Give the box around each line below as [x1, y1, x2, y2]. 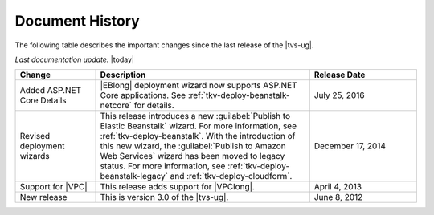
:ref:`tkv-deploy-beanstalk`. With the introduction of [100, 131, 296, 142]
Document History [14, 12, 140, 30]
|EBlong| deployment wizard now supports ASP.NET [100, 80, 297, 91]
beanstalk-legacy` [100, 171, 169, 182]
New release [19, 192, 68, 203]
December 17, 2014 [313, 140, 386, 152]
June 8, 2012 [313, 192, 363, 203]
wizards [19, 151, 50, 162]
